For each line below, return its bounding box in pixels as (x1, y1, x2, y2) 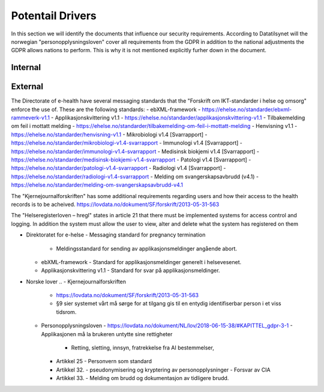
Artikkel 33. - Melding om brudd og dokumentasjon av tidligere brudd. (56, 375, 229, 382)
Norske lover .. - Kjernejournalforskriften (26, 278, 126, 285)
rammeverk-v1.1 (11, 114, 50, 121)
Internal (11, 62, 41, 73)
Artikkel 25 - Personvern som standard (56, 358, 152, 365)
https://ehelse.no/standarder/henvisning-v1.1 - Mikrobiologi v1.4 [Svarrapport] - (11, 131, 208, 138)
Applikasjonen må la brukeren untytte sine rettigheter (41, 330, 173, 337)
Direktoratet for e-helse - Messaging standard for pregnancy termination (26, 231, 206, 238)
